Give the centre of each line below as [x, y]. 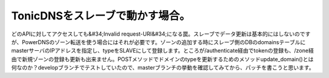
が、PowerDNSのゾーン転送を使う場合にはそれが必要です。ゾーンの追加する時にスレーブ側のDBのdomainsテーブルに [158, 42]
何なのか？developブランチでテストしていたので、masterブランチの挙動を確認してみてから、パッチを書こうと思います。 [163, 68]
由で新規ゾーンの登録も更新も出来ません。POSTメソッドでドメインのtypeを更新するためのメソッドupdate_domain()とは [162, 59]
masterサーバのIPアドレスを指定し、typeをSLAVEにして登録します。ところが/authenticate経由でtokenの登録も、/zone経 [162, 51]
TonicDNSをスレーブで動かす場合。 [101, 16]
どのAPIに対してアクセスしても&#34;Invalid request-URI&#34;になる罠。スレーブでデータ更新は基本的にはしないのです [161, 34]
